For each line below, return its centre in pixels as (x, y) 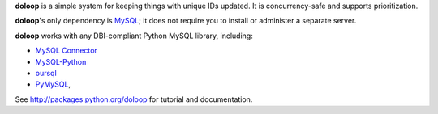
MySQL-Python (61, 61)
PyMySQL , (53, 84)
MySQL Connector (66, 51)
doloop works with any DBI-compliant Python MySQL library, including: (134, 36)
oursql (46, 73)
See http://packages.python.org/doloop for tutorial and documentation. (134, 99)
